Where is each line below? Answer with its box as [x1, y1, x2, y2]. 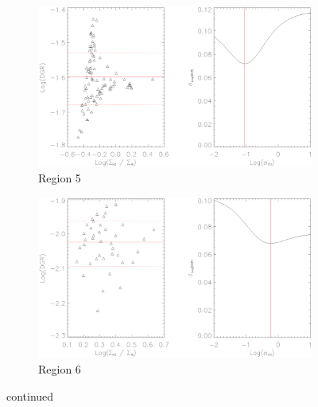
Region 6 [38, 360, 81, 377]
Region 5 [38, 170, 81, 186]
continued [6, 387, 54, 404]
